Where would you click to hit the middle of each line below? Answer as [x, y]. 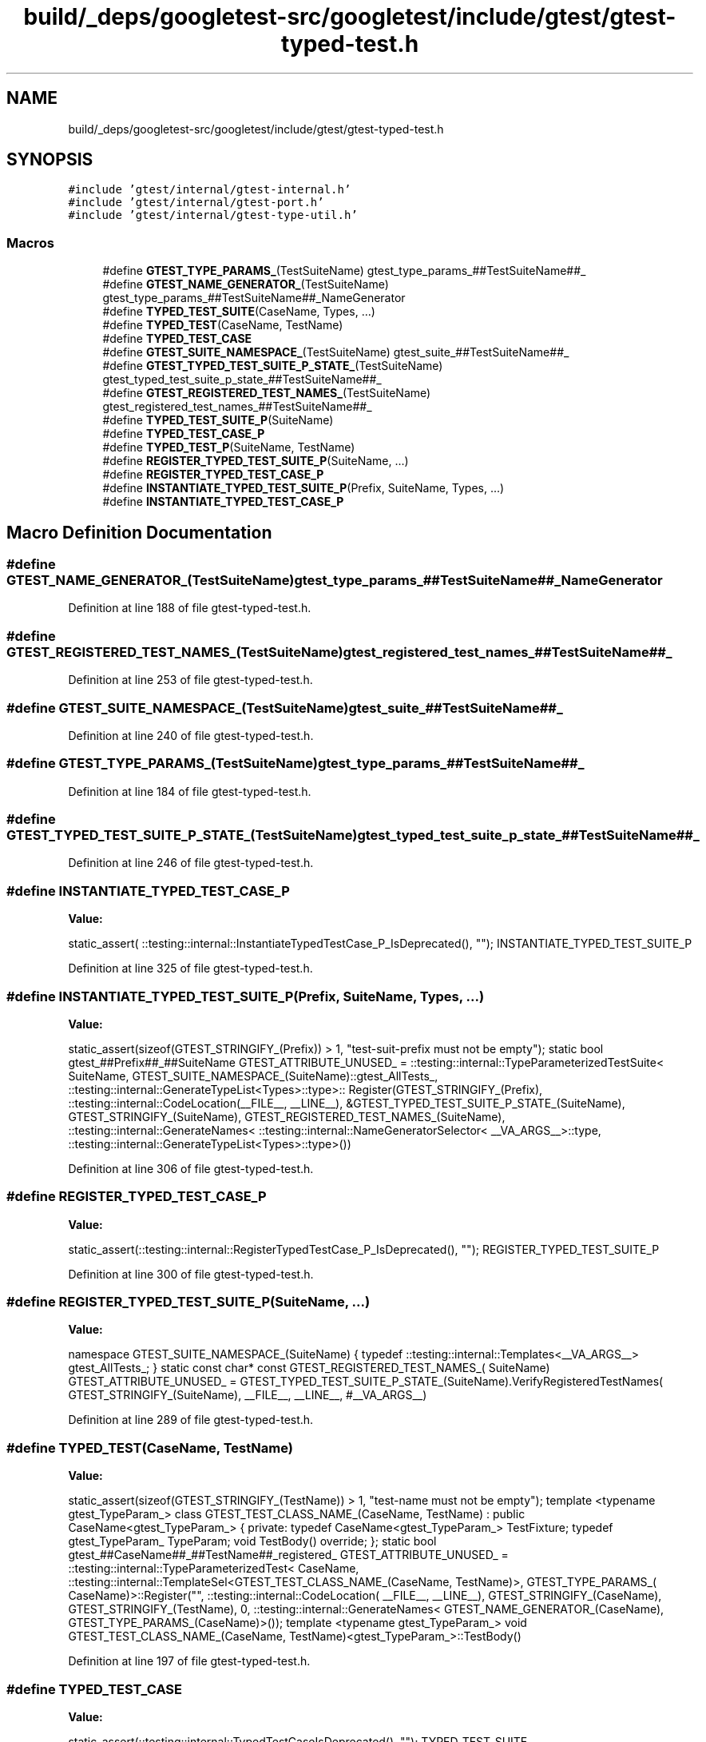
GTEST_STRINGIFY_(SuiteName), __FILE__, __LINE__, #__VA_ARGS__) [248, 1395]
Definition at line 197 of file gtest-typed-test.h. [189, 1661]
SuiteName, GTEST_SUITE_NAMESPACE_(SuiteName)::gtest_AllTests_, [253, 1076]
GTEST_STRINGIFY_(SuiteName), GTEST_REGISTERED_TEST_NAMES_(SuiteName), [287, 1116]
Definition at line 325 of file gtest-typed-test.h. [190, 968]
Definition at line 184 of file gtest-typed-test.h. [190, 791]
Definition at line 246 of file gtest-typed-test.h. [191, 863]
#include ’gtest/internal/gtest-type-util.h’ [213, 215]
